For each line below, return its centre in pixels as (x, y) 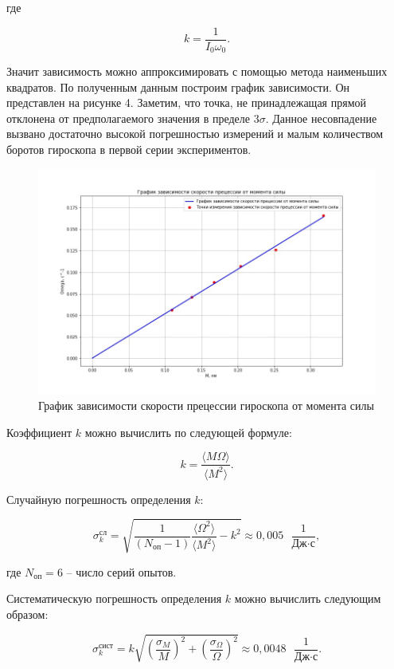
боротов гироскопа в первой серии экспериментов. (129, 150)
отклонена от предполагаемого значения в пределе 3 (133, 118)
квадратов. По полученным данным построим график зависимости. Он (178, 87)
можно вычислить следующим (308, 598)
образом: (27, 614)
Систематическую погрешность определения (114, 598)
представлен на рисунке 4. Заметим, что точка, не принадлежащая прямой (186, 102)
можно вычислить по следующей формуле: (188, 432)
